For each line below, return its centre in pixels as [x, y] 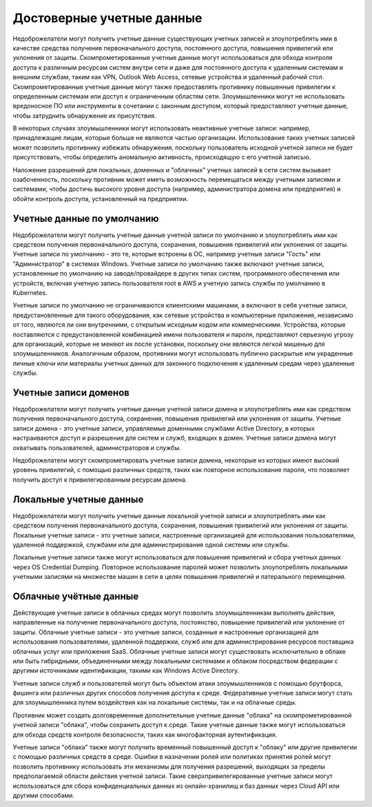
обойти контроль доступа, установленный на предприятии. [101, 198]
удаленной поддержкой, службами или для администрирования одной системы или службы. [151, 544]
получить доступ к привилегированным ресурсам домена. [100, 480]
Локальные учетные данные [78, 499]
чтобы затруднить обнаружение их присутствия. [84, 115]
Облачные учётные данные [76, 596]
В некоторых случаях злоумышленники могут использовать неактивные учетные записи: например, [162, 128]
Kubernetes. [30, 293]
